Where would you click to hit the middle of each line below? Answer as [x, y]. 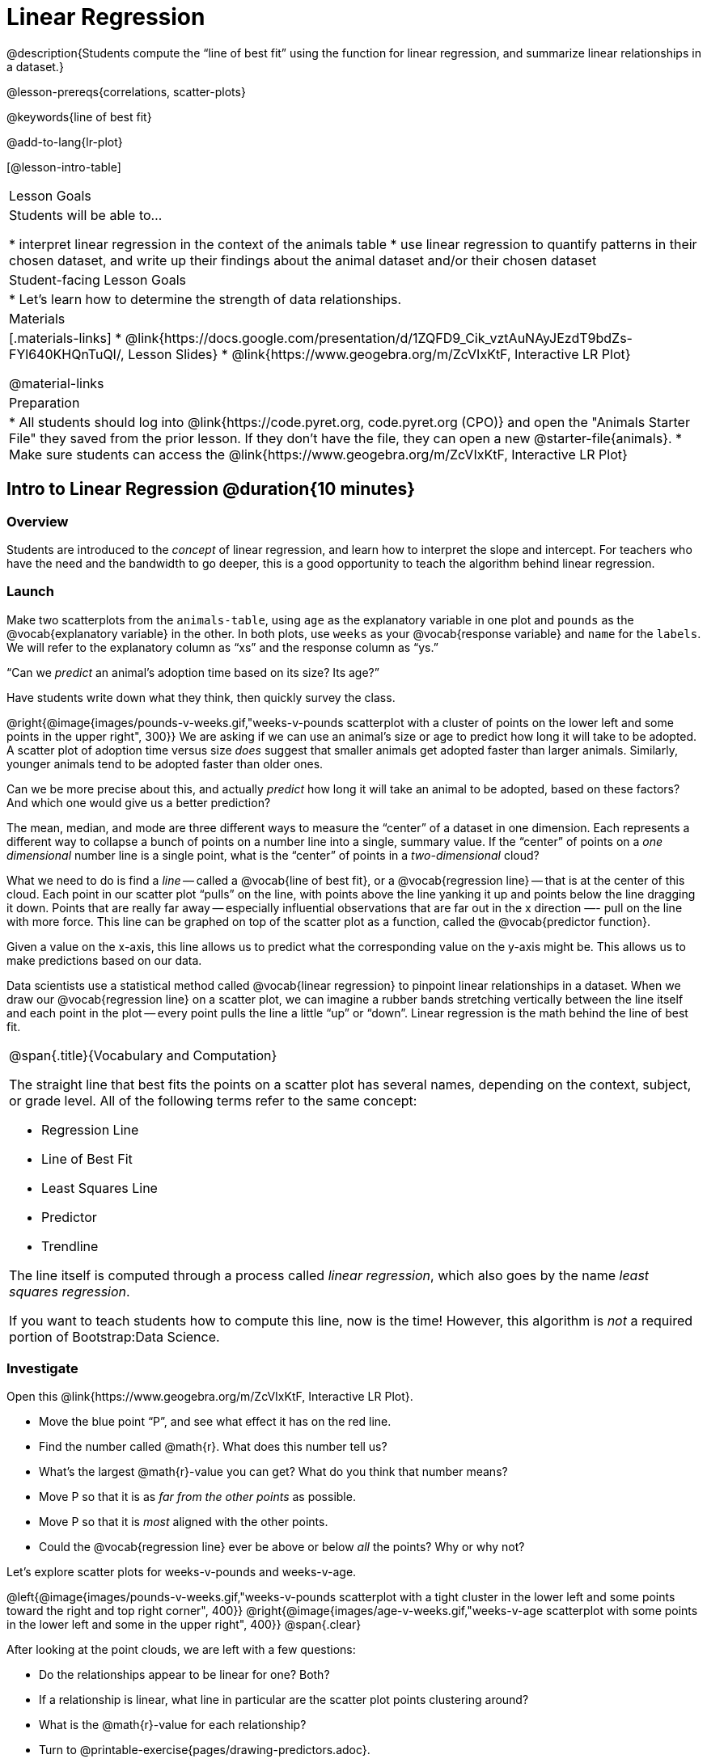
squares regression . [70, 1291]
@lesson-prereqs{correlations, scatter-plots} [126, 91]
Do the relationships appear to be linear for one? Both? [184, 1675]
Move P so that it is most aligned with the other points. [184, 1522]
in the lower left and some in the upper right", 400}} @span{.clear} [184, 1625]
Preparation [44, 402]
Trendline [70, 1246]
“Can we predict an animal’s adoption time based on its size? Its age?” [193, 672]
